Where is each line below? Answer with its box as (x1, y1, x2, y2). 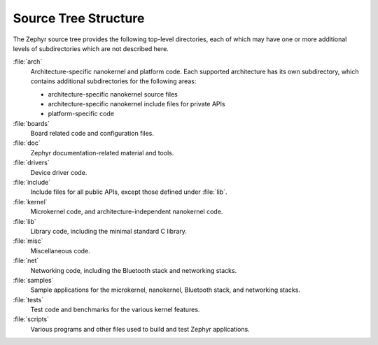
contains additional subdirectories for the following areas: (30, 77, 197, 85)
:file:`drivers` (13, 158, 50, 167)
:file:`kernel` (13, 197, 48, 206)
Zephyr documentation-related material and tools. (30, 148, 174, 157)
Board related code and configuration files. (30, 129, 154, 138)
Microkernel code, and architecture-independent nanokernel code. (30, 207, 223, 216)
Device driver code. (30, 168, 87, 176)
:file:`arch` (13, 57, 43, 66)
